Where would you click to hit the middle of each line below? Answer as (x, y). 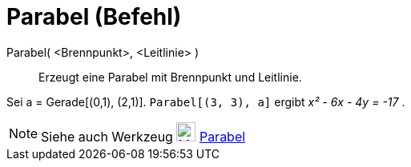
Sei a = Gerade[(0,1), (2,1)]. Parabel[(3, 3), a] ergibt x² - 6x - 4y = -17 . (206, 101)
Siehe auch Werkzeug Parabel (143, 136)
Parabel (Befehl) (94, 17)
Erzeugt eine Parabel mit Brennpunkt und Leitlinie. (170, 77)
